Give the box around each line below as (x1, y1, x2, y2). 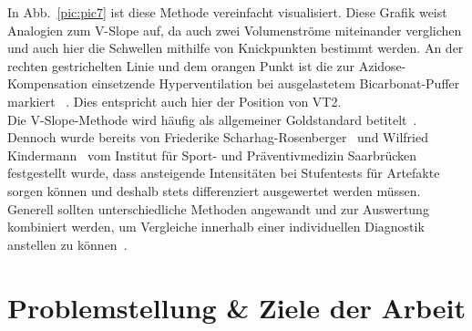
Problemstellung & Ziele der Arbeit (7, 288, 467, 326)
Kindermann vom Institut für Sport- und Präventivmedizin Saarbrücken (7, 145, 416, 164)
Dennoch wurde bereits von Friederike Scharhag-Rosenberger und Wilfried (7, 128, 428, 147)
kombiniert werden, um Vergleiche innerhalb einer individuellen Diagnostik (7, 217, 425, 236)
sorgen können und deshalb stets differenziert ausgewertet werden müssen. (7, 181, 421, 200)
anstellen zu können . (7, 234, 128, 253)
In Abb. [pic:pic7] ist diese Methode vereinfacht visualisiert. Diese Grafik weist (7, 3, 447, 21)
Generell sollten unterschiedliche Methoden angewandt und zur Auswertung (7, 199, 429, 218)
